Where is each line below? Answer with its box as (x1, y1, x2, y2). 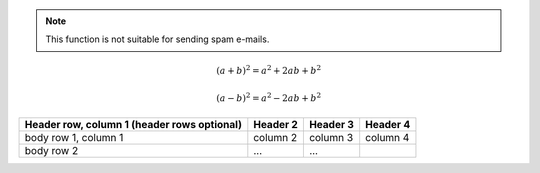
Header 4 (365, 118, 411, 132)
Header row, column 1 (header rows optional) (24, 118, 242, 132)
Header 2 (253, 118, 299, 132)
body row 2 (24, 144, 79, 158)
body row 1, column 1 (24, 131, 124, 145)
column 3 (308, 131, 354, 145)
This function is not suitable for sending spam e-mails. (45, 33, 270, 45)
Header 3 (308, 118, 355, 132)
